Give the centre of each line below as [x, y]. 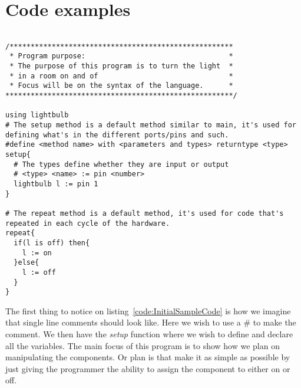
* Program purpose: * [121, 56]
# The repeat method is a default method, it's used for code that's [145, 213]
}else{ [27, 263]
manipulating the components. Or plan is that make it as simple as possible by [148, 357]
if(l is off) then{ [52, 243]
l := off [39, 272]
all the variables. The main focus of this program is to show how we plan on [143, 345]
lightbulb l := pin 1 [56, 184]
